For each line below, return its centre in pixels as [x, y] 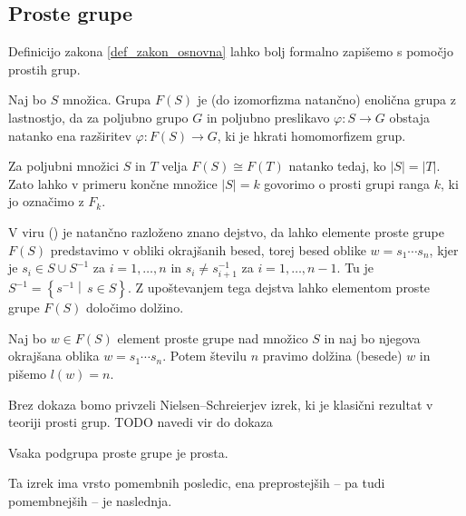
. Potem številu [205, 356]
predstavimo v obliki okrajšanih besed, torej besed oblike [208, 249]
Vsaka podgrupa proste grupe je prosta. [118, 452]
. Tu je [355, 268]
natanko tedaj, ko [337, 166]
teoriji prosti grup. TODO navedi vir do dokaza [141, 422]
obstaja [409, 117]
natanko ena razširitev [70, 135]
